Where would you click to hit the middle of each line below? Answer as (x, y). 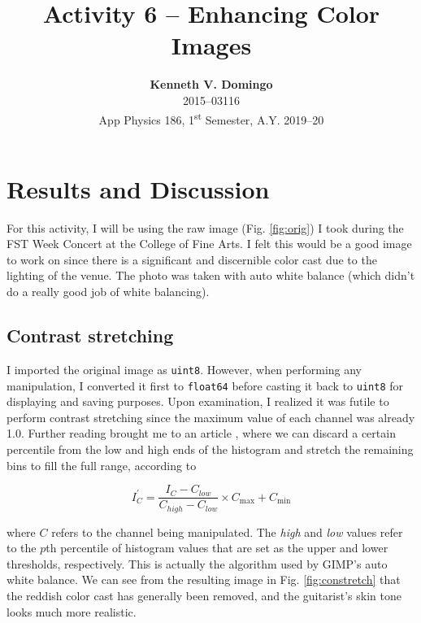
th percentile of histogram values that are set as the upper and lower (217, 548)
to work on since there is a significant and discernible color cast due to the (192, 259)
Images (211, 45)
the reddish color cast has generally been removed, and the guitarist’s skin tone (204, 596)
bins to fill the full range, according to (102, 465)
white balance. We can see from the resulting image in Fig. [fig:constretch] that (204, 579)
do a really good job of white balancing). (108, 292)
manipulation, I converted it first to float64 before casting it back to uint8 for (205, 385)
